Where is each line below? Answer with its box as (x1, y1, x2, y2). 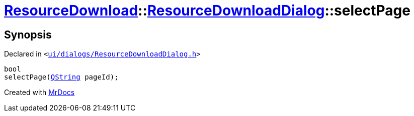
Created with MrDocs (4, 88, 75, 97)
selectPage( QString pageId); (4, 73, 119, 81)
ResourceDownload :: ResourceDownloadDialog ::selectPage (4, 2, 410, 19)
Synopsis (4, 28, 52, 41)
